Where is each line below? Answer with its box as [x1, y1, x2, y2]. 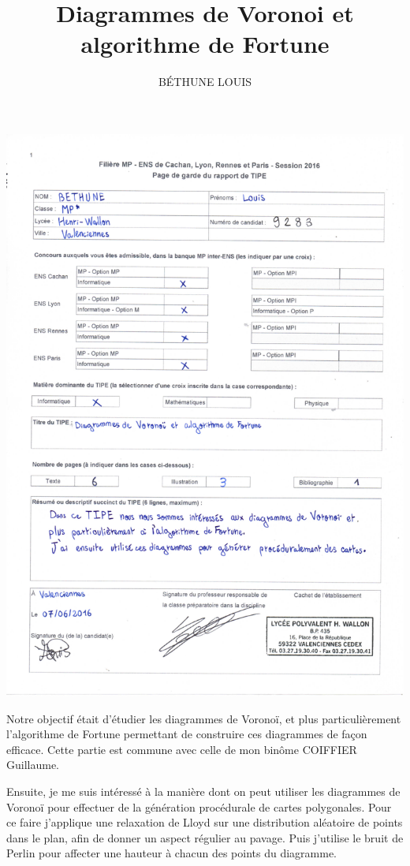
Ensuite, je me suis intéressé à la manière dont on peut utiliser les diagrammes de [6, 783, 401, 799]
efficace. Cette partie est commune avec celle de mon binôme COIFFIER [6, 741, 357, 757]
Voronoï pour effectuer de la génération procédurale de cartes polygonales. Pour [6, 798, 392, 815]
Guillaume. [6, 756, 60, 773]
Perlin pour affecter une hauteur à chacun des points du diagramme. [6, 845, 337, 861]
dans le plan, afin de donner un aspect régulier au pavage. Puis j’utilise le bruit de [6, 829, 404, 845]
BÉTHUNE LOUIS [158, 73, 252, 90]
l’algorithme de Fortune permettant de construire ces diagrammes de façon [6, 726, 367, 742]
